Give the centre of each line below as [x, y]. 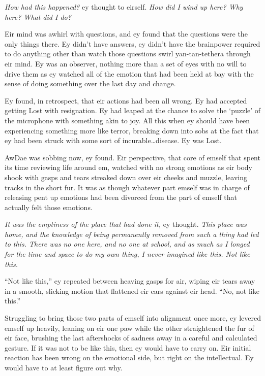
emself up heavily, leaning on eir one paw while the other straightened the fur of [129, 328]
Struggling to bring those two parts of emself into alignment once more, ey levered [133, 318]
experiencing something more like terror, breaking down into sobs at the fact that [132, 130]
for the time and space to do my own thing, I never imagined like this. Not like [127, 254]
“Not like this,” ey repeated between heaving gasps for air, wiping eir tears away [130, 281]
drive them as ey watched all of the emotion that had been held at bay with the [129, 73]
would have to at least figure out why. [64, 367]
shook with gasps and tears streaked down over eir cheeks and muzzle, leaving [126, 177]
